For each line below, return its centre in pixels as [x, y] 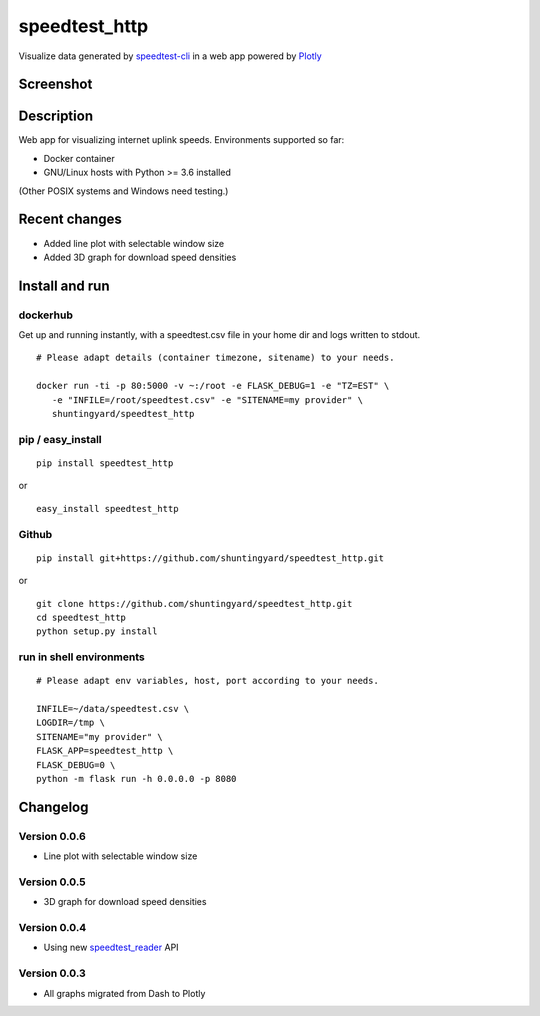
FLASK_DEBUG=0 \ [76, 764]
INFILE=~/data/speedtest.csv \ [113, 709]
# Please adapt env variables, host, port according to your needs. [207, 681]
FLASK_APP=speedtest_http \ [105, 751]
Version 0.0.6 [52, 836]
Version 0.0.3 [52, 973]
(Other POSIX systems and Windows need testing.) [123, 191]
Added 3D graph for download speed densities [140, 257]
